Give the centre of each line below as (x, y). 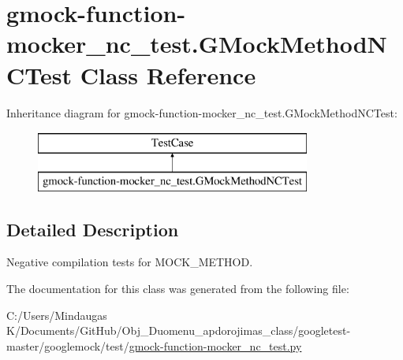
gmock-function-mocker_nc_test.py (215, 345)
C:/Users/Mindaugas (57, 315)
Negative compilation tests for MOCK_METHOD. (130, 262)
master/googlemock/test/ (68, 345)
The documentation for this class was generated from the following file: (178, 289)
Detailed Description (93, 229)
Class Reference (168, 74)
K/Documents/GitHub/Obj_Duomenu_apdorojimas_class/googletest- (179, 330)
